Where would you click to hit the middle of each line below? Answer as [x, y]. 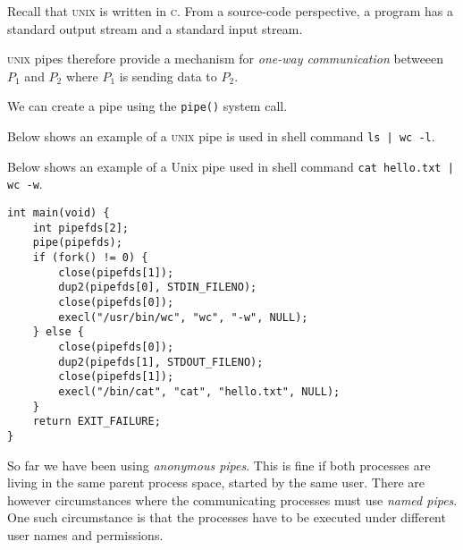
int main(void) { [59, 213]
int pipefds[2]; [81, 228]
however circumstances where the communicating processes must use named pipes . [232, 499]
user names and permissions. [85, 534]
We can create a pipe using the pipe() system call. [147, 106]
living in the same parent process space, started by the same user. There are [216, 482]
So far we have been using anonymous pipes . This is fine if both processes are [219, 465]
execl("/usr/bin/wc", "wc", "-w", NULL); [183, 317]
